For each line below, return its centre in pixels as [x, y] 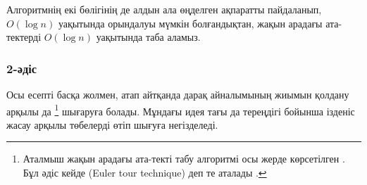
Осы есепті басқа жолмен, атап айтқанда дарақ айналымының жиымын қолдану [178, 94]
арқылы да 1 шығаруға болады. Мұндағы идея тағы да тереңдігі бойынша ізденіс [181, 110]
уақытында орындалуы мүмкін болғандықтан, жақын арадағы [190, 23]
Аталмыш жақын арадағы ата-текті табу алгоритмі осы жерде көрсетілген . [184, 159]
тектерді [24, 37]
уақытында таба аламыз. [148, 37]
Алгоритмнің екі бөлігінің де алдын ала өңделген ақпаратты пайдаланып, [164, 9]
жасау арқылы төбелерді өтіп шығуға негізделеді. [112, 124]
